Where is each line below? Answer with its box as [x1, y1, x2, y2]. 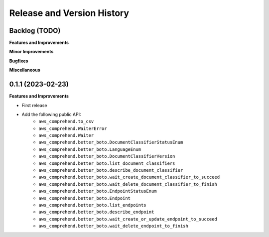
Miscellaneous [9, 67, 41, 73]
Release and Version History [9, 7, 130, 18]
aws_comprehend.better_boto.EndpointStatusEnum [38, 188, 157, 194]
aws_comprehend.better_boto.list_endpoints [38, 202, 146, 208]
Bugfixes [9, 58, 28, 64]
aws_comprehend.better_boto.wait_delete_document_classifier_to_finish [38, 181, 218, 187]
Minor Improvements [9, 49, 54, 55]
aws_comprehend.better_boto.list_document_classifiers [38, 160, 175, 166]
